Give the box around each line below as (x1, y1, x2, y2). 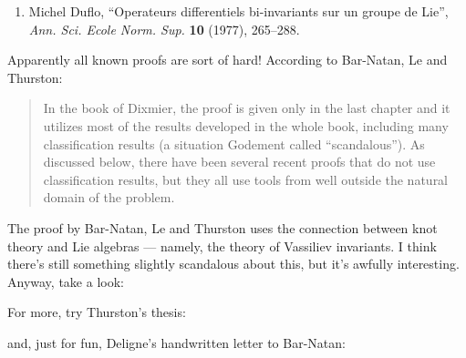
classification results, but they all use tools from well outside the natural (43, 169, 449, 189)
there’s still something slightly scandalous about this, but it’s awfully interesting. (7, 254, 460, 273)
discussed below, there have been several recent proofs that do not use (43, 152, 436, 171)
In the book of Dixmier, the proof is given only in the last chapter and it (43, 98, 450, 118)
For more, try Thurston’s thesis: (7, 302, 186, 322)
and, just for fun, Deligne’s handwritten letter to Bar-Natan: (7, 332, 346, 352)
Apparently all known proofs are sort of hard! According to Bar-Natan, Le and (7, 50, 448, 69)
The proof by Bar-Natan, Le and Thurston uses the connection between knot (7, 218, 438, 237)
